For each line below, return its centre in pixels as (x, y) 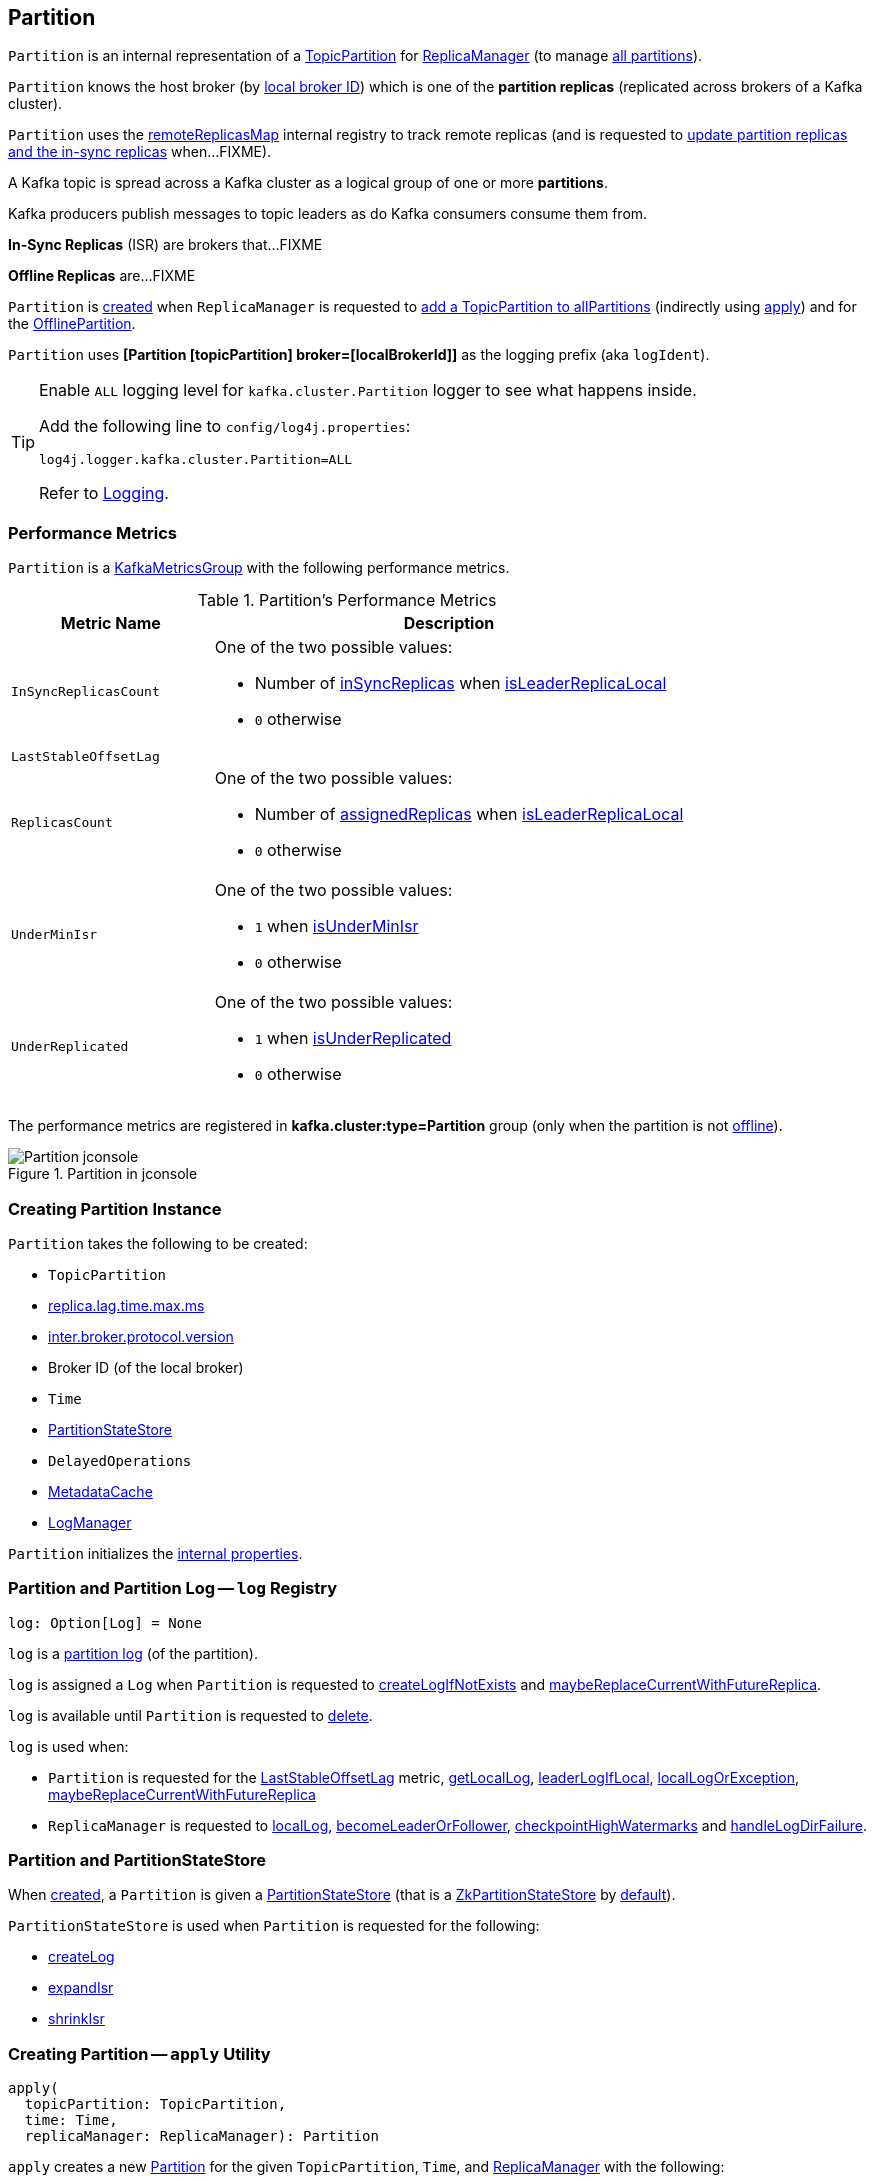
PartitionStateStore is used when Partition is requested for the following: (274, 1926)
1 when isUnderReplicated (353, 1038)
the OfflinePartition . (72, 324)
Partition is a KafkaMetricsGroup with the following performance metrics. (259, 568)
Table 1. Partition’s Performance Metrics (347, 600)
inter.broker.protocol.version (141, 1336)
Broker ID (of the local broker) (146, 1367)
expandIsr (81, 1988)
